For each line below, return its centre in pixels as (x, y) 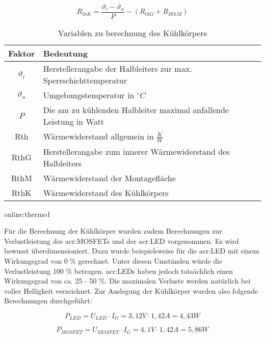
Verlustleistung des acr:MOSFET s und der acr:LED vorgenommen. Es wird (122, 241)
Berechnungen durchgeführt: (48, 301)
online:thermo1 (28, 214)
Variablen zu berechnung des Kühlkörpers (132, 33)
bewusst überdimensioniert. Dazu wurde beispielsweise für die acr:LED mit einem (132, 251)
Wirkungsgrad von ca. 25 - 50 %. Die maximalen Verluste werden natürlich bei (127, 281)
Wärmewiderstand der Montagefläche (109, 178)
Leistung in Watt (74, 122)
